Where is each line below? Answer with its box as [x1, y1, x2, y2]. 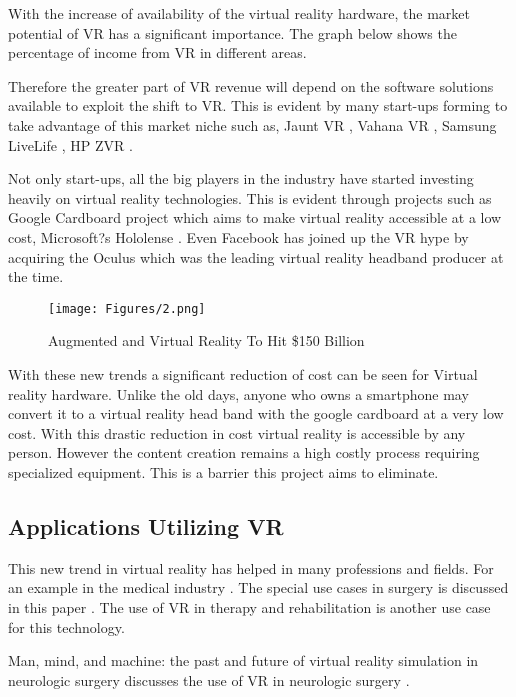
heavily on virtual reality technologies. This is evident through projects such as [8, 187, 492, 208]
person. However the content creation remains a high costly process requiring [8, 442, 480, 463]
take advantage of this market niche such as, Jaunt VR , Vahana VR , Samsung [8, 114, 497, 135]
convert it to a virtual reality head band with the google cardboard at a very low [8, 403, 504, 424]
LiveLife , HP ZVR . [8, 134, 133, 155]
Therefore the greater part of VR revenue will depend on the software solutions [8, 75, 494, 96]
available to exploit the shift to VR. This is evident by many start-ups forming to [8, 95, 508, 116]
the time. [8, 266, 64, 287]
